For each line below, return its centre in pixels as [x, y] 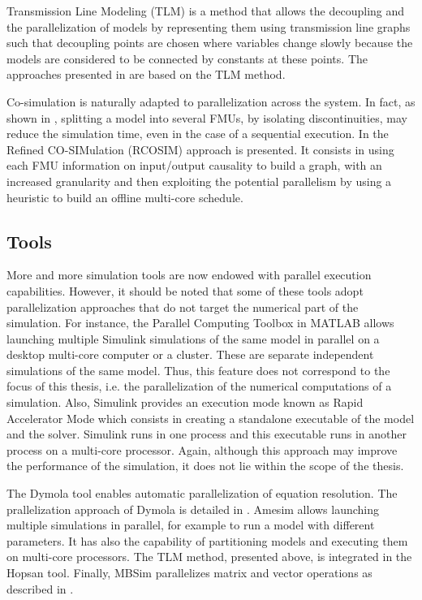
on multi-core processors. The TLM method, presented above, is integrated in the [209, 557]
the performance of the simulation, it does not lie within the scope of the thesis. [205, 466]
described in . [40, 588]
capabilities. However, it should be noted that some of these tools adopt [185, 290]
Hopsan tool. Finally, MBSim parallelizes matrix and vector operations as [189, 573]
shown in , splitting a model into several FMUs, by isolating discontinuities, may [207, 117]
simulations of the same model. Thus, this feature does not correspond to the [198, 370]
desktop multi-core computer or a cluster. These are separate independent [190, 354]
